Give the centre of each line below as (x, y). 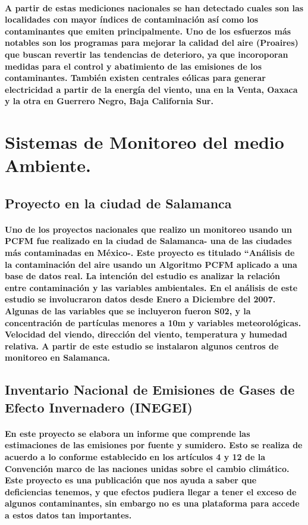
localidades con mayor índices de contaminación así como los (132, 19)
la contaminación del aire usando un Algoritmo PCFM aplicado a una (151, 264)
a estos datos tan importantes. (68, 515)
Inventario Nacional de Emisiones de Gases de (150, 390)
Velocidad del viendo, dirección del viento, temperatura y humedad (146, 334)
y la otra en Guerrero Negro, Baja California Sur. (109, 101)
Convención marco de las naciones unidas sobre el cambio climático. (147, 468)
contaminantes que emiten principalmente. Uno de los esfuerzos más (148, 31)
